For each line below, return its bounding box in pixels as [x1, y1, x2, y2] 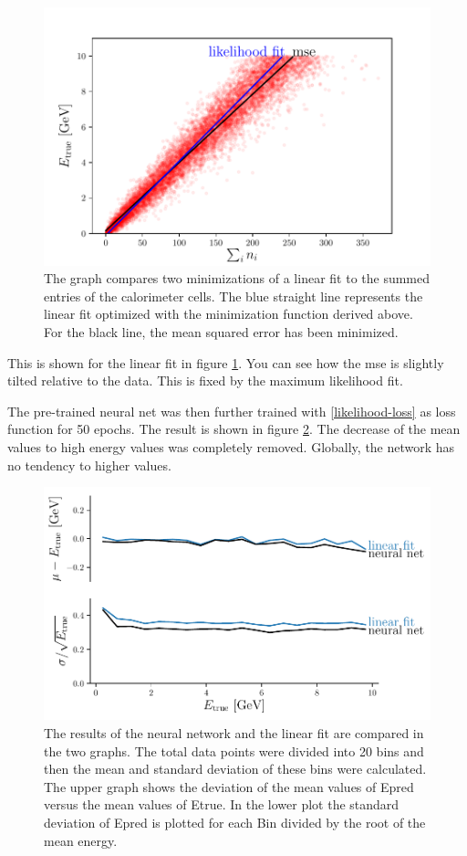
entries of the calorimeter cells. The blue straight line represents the [44, 286, 423, 305]
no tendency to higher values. [7, 455, 171, 474]
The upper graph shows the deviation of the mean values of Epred [44, 777, 414, 796]
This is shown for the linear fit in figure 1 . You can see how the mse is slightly [7, 353, 444, 372]
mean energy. [44, 830, 118, 850]
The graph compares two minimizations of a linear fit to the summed [44, 269, 431, 288]
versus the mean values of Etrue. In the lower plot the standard [44, 795, 400, 814]
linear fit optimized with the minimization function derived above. [44, 304, 413, 323]
